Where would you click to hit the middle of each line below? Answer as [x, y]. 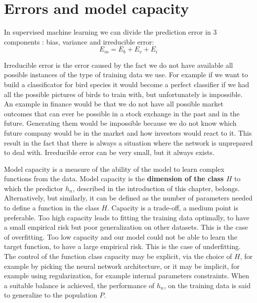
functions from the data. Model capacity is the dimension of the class [114, 178]
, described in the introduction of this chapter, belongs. [156, 188]
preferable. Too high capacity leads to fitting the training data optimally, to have [127, 217]
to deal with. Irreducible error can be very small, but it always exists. [109, 152]
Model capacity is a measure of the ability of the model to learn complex [114, 169]
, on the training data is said [207, 285]
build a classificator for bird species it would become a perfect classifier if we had [127, 84]
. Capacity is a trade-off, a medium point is [172, 208]
